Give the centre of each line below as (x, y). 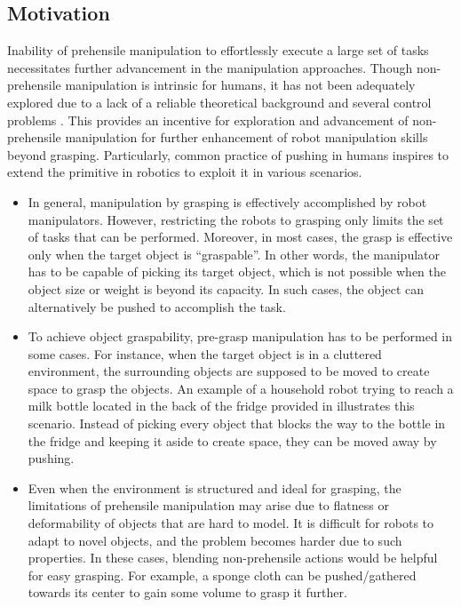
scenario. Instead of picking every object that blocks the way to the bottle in (237, 423)
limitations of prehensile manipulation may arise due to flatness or (208, 505)
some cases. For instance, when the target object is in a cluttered (205, 353)
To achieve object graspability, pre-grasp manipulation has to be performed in (240, 336)
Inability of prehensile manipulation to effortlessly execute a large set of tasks (218, 50)
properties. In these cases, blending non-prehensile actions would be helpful (233, 558)
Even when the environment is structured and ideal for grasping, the (215, 487)
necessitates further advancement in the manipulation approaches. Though (210, 67)
